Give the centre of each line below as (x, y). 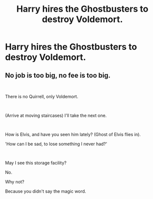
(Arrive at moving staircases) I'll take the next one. (56, 115)
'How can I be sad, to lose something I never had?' (56, 144)
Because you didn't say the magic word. (46, 191)
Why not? (15, 182)
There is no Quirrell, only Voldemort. (42, 97)
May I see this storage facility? (36, 163)
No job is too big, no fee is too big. (58, 75)
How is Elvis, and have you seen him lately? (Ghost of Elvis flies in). (73, 134)
